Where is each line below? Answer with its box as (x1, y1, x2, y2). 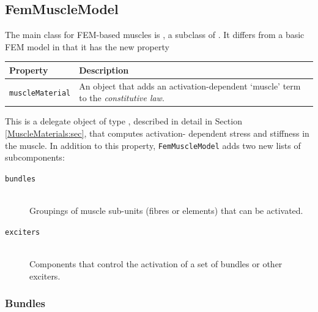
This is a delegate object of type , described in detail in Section (5, 115, 242, 127)
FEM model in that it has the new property (5, 40, 169, 53)
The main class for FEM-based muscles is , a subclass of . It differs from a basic (5, 28, 305, 41)
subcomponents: (5, 151, 65, 164)
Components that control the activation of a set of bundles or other (29, 257, 283, 270)
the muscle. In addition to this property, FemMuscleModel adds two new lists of (5, 139, 301, 151)
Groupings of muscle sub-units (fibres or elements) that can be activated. (29, 204, 303, 217)
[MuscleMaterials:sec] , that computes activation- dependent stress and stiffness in (5, 127, 309, 140)
